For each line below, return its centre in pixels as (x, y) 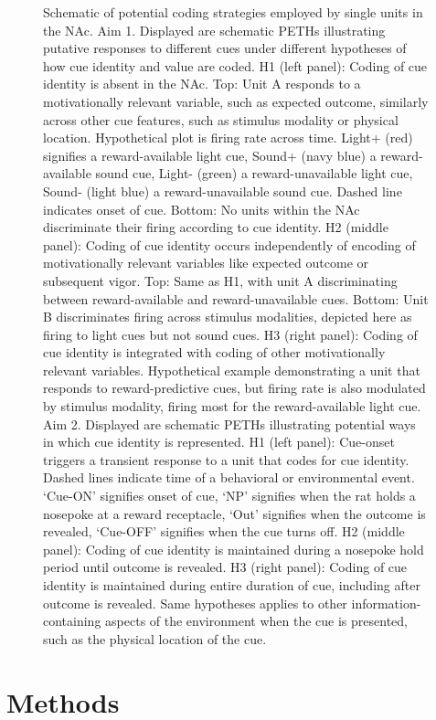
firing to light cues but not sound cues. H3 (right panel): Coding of (230, 334)
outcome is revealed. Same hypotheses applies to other (195, 603)
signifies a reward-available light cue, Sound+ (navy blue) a (210, 155)
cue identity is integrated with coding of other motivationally (214, 352)
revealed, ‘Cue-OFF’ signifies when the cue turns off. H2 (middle (224, 531)
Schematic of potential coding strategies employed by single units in (233, 12)
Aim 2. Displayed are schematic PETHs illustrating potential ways (229, 424)
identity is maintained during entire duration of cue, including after (232, 585)
